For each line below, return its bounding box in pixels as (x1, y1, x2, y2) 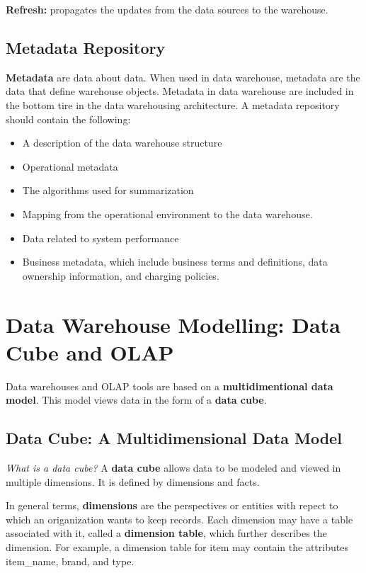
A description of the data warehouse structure (22, 135, 222, 150)
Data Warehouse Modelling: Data (6, 310, 341, 339)
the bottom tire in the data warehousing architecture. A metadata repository (6, 97, 340, 112)
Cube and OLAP (6, 337, 174, 366)
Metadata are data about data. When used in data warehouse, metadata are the (6, 69, 360, 84)
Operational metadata (22, 159, 118, 174)
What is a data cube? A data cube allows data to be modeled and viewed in (6, 460, 341, 475)
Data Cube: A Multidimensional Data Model (6, 427, 342, 449)
